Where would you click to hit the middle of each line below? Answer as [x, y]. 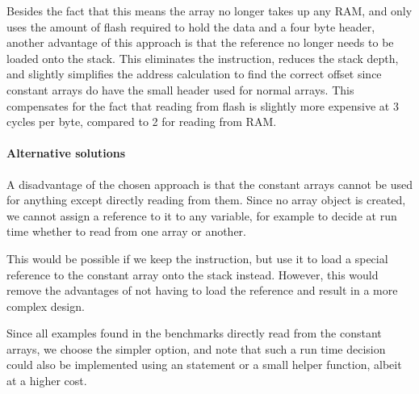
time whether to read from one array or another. [126, 231]
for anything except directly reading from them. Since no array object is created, [206, 200]
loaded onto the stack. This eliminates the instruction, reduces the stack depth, [203, 58]
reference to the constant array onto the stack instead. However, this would [193, 274]
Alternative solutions [66, 153]
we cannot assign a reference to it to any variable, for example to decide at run [202, 215]
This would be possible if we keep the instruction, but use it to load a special [197, 258]
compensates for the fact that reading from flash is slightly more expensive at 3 [203, 105]
